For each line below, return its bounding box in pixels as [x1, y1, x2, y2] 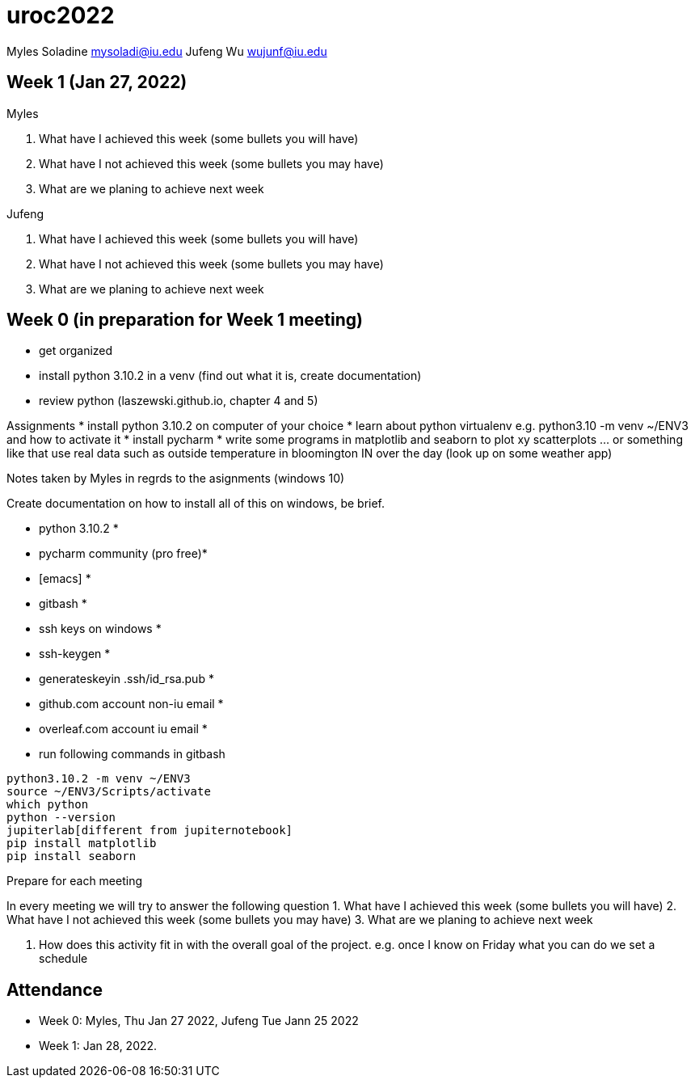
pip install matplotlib [6, 837, 157, 850]
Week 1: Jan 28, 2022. [39, 1039, 158, 1053]
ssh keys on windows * [39, 622, 162, 636]
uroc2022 [6, 2, 115, 29]
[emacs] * [39, 572, 91, 586]
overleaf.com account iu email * [39, 722, 208, 736]
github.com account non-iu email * [39, 697, 224, 711]
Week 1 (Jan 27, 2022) [6, 72, 187, 93]
